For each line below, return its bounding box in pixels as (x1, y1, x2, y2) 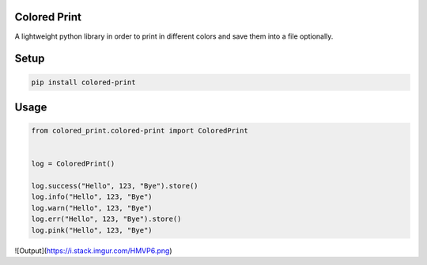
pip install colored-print (31, 77, 136, 87)
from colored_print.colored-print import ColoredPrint (31, 126, 248, 136)
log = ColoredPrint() (31, 159, 115, 169)
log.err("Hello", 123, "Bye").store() (31, 215, 182, 224)
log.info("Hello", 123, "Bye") (31, 192, 153, 201)
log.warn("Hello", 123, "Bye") (31, 203, 153, 212)
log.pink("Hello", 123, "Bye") (31, 226, 153, 234)
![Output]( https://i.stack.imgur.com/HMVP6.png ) (14, 245, 172, 256)
